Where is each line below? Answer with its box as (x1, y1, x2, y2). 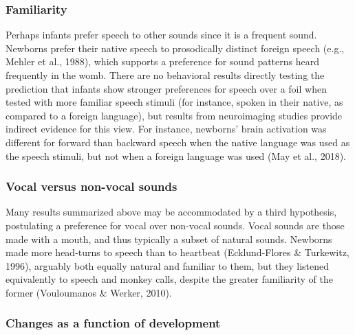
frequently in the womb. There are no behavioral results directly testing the (6, 68, 325, 82)
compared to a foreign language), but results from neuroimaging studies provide (6, 108, 343, 122)
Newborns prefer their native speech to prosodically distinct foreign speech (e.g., (6, 41, 345, 55)
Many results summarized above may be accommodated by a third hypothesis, (6, 205, 337, 219)
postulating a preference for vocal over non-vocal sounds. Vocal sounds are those (6, 218, 345, 232)
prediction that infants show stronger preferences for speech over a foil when (6, 81, 327, 95)
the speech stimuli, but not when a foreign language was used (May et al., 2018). (6, 148, 346, 163)
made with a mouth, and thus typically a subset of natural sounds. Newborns (6, 231, 332, 246)
